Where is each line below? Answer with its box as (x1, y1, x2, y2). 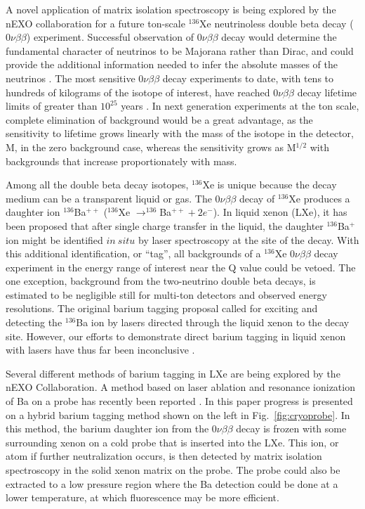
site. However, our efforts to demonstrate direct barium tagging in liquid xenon (6, 328, 346, 343)
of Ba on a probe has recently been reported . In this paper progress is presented (6, 394, 353, 408)
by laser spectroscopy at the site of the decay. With (138, 232, 359, 247)
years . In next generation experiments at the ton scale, (121, 98, 359, 113)
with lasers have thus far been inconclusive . (6, 342, 195, 357)
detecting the (6, 315, 62, 330)
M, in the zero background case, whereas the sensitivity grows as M (6, 139, 296, 154)
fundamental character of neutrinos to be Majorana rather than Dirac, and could (6, 43, 354, 58)
